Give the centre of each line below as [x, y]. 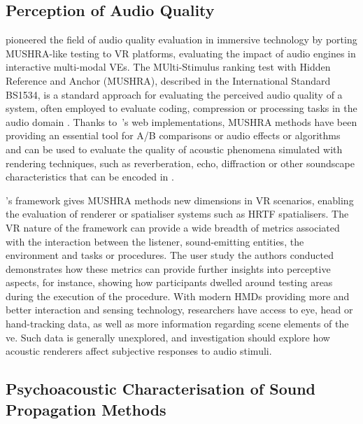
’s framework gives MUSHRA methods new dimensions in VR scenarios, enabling [180, 200]
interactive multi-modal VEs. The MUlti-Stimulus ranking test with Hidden [168, 67]
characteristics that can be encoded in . [90, 177]
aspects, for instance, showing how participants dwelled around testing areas [169, 282]
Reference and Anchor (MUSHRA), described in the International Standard [168, 80]
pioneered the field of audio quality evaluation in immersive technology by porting [181, 40]
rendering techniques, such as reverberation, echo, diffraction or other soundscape [180, 163]
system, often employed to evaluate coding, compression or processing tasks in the [181, 108]
